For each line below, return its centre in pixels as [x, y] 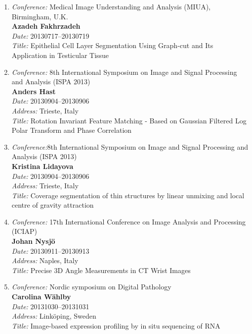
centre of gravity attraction [53, 205]
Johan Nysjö [33, 241]
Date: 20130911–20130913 [50, 250]
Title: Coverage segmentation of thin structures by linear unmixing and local [128, 195]
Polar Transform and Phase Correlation [72, 130]
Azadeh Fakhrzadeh [46, 26]
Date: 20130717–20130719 [50, 35]
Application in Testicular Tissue [60, 55]
